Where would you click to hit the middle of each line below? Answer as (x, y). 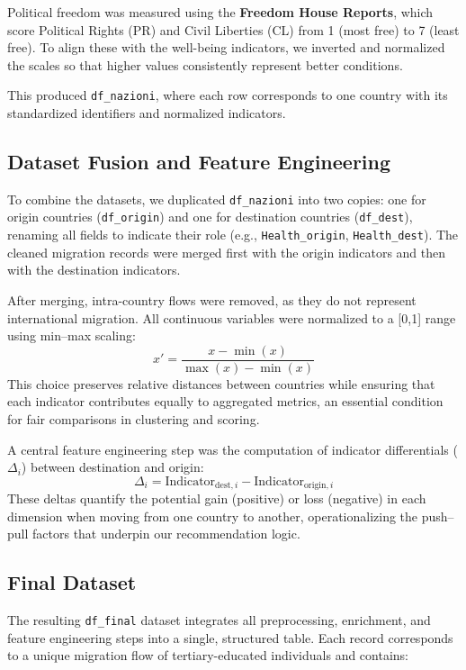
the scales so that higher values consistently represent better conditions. (205, 64)
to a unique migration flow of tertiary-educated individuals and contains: (208, 655)
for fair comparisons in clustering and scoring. (134, 419)
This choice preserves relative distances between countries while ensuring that (221, 383)
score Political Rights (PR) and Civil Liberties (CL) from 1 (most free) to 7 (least (233, 29)
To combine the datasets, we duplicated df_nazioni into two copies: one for (217, 199)
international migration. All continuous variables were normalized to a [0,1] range (232, 317)
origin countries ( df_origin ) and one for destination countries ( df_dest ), (210, 217)
